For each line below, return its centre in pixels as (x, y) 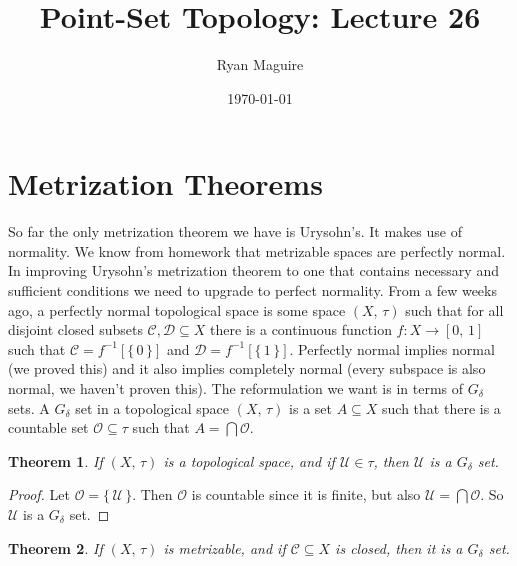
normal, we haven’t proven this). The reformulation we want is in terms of (236, 388)
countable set (48, 427)
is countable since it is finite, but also (306, 494)
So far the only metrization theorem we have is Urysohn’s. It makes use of (235, 231)
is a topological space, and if (249, 460)
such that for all (454, 309)
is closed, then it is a (399, 547)
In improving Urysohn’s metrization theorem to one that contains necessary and (253, 270)
